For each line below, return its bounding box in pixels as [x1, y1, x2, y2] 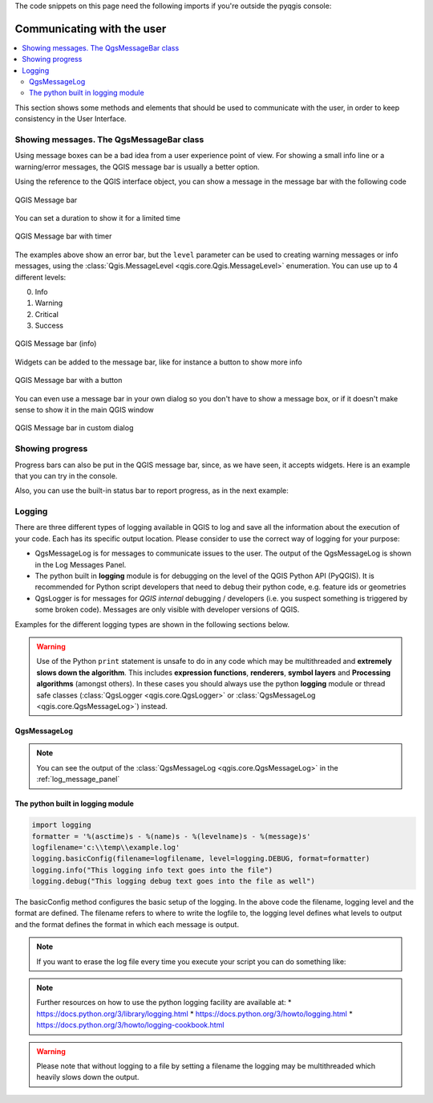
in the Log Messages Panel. [34, 560, 127, 569]
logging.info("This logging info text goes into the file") [31, 865, 273, 874]
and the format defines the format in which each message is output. [14, 919, 240, 929]
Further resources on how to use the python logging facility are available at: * [36, 998, 292, 1007]
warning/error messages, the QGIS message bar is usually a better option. [14, 161, 260, 172]
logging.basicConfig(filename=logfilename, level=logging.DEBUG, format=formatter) [31, 854, 370, 863]
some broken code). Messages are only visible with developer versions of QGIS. [34, 604, 300, 614]
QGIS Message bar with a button [14, 376, 123, 385]
